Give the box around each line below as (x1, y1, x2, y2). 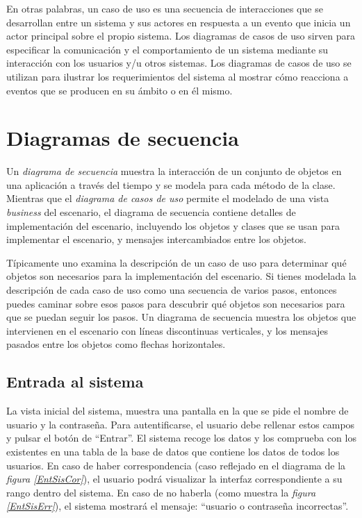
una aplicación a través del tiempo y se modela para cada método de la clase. (6, 177, 336, 192)
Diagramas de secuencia (6, 124, 239, 152)
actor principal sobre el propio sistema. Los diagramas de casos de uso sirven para (6, 28, 356, 43)
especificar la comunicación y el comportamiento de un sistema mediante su (6, 42, 329, 56)
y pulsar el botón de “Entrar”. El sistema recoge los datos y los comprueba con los (6, 431, 356, 445)
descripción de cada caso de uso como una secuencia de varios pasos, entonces (6, 283, 337, 297)
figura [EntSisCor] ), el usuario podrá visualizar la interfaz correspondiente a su (6, 471, 343, 486)
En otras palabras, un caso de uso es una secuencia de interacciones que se (6, 1, 323, 15)
